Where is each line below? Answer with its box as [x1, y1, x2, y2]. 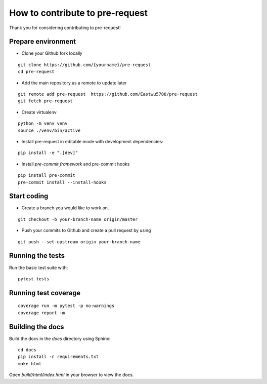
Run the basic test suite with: [9, 265, 68, 270]
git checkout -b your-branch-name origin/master [18, 216, 138, 222]
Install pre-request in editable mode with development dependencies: [21, 138, 163, 144]
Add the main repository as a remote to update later [21, 79, 127, 86]
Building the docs [9, 322, 64, 331]
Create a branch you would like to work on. [21, 205, 109, 211]
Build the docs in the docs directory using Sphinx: [9, 336, 111, 342]
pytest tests [18, 276, 49, 281]
